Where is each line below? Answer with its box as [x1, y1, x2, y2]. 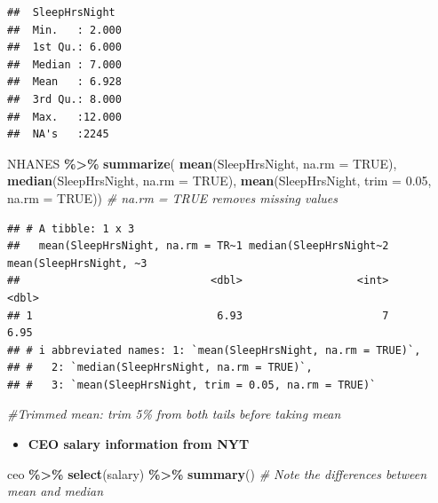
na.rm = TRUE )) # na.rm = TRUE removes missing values [7, 188, 338, 207]
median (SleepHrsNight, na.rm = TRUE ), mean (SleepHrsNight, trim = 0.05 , [7, 171, 432, 190]
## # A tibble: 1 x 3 [7, 222, 135, 235]
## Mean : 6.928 [7, 75, 122, 89]
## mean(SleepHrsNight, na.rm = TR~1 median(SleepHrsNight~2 [7, 240, 389, 253]
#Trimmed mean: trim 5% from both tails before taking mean [7, 405, 341, 423]
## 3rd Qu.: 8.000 [7, 92, 122, 106]
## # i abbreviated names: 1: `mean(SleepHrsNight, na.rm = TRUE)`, [7, 343, 421, 357]
